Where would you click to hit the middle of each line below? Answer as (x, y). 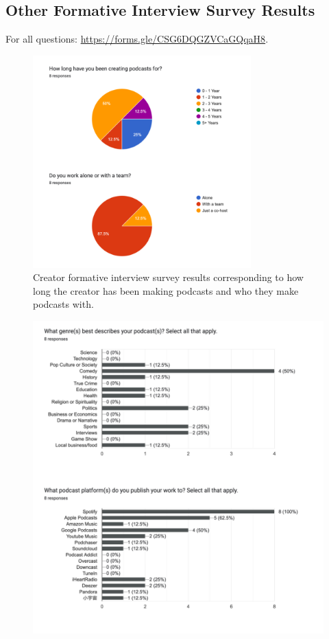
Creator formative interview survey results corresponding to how (168, 277)
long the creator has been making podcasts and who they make (166, 290)
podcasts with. (63, 304)
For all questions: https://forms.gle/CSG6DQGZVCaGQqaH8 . (137, 39)
